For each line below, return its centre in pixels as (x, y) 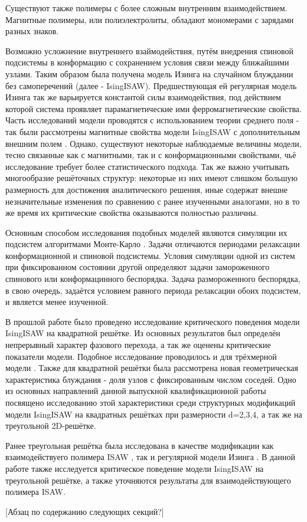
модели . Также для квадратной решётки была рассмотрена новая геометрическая (152, 368)
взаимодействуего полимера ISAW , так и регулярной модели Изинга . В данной (150, 457)
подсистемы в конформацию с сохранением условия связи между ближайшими (147, 62)
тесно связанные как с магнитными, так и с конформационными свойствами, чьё (151, 155)
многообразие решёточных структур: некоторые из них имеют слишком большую (151, 178)
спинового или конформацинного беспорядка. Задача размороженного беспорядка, (153, 279)
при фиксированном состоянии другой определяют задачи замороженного (138, 267)
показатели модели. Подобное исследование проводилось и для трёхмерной (141, 356)
